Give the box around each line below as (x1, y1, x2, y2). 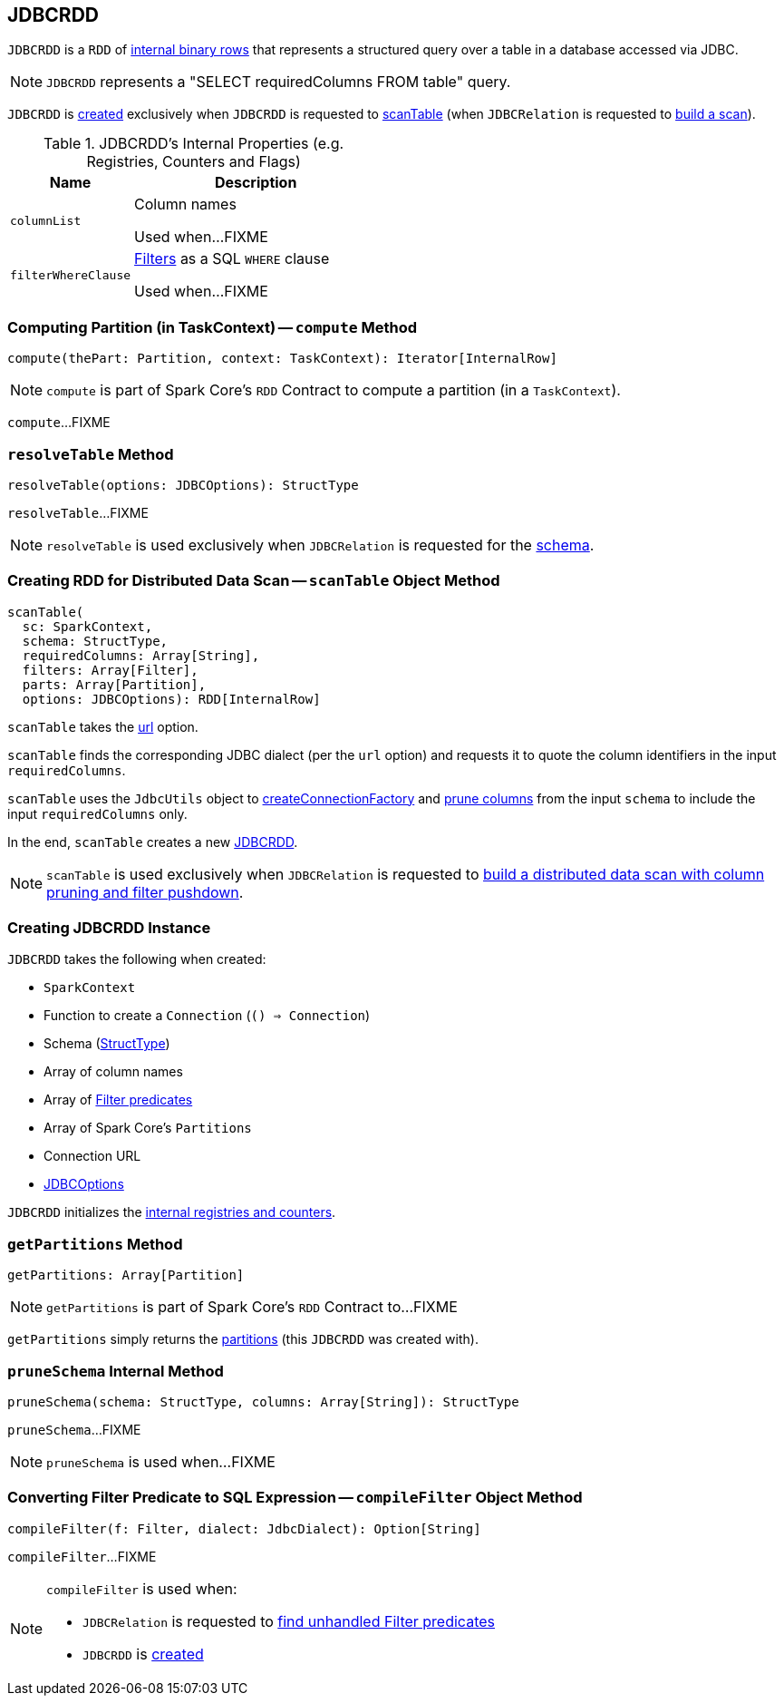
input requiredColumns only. (7, 805, 188, 822)
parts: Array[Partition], (22, 676, 207, 692)
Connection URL (44, 1148, 141, 1164)
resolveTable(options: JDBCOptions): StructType (7, 477, 359, 492)
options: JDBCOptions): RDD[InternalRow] (22, 691, 321, 706)
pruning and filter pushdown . (46, 882, 244, 901)
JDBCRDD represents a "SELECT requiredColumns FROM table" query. (46, 73, 511, 92)
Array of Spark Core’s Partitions (44, 1120, 252, 1136)
